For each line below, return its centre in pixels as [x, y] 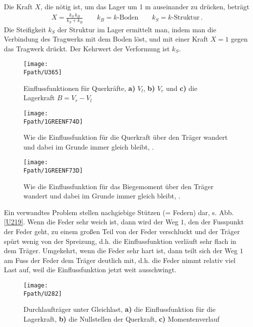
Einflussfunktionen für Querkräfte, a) [79, 88]
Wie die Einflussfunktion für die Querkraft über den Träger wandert [126, 137]
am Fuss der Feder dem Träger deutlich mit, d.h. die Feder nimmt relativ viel [120, 260]
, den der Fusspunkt [214, 222]
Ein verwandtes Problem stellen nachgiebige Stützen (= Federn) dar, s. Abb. [119, 212]
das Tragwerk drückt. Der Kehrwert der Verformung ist [87, 48]
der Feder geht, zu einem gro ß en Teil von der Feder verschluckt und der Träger [122, 231]
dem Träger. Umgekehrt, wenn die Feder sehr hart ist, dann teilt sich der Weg [121, 251]
